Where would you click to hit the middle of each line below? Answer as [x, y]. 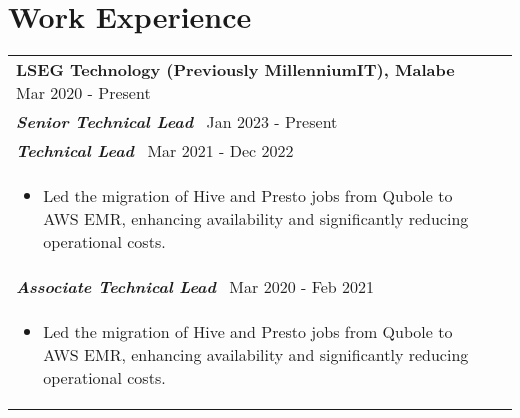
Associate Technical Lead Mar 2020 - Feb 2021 [195, 287]
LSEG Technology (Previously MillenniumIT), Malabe [235, 70]
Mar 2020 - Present [83, 93]
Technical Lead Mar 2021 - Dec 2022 [155, 151]
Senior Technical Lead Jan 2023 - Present [177, 122]
